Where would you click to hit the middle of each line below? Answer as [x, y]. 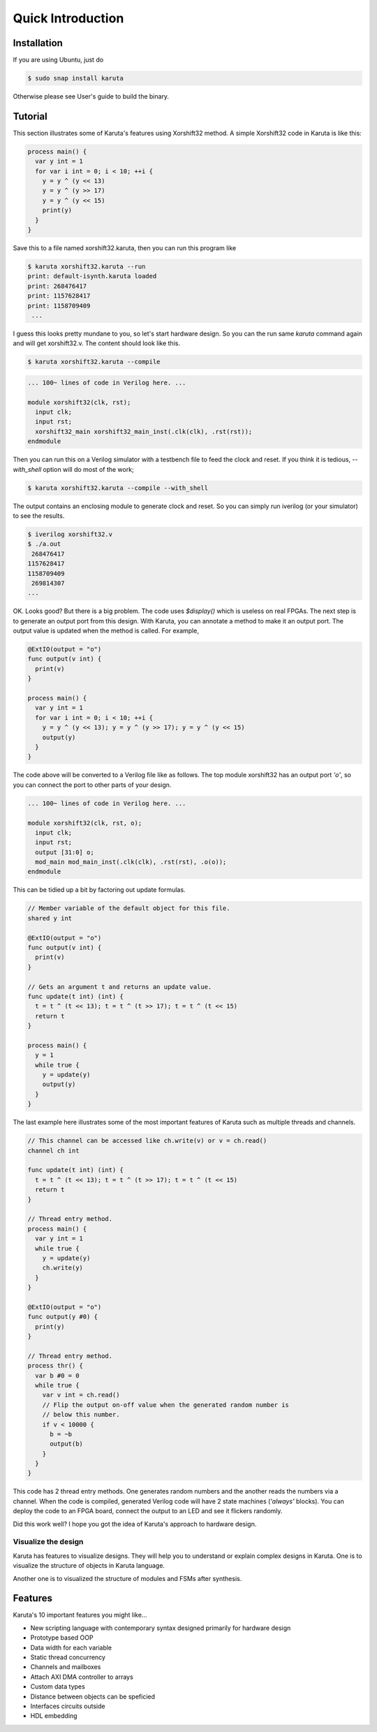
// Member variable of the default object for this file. [129, 908]
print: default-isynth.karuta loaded [92, 276]
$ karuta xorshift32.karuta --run [87, 267]
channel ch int [53, 1150]
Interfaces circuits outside [68, 1706]
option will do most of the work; [88, 469]
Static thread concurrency [68, 1657]
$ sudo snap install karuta [75, 78]
